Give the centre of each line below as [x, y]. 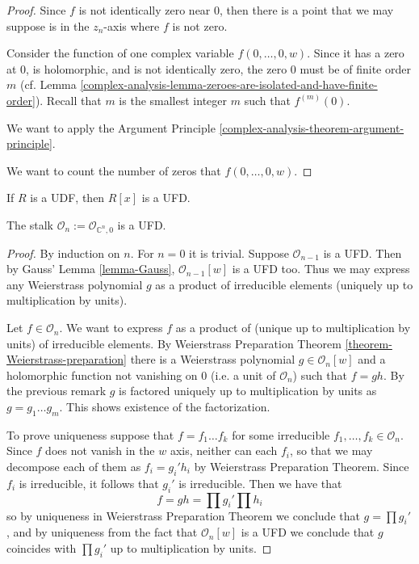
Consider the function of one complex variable [120, 53]
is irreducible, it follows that [89, 483]
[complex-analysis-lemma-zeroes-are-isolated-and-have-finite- [229, 84]
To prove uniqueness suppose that [90, 434]
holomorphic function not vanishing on [102, 375]
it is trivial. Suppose [239, 253]
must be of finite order [355, 68]
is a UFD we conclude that [308, 532]
